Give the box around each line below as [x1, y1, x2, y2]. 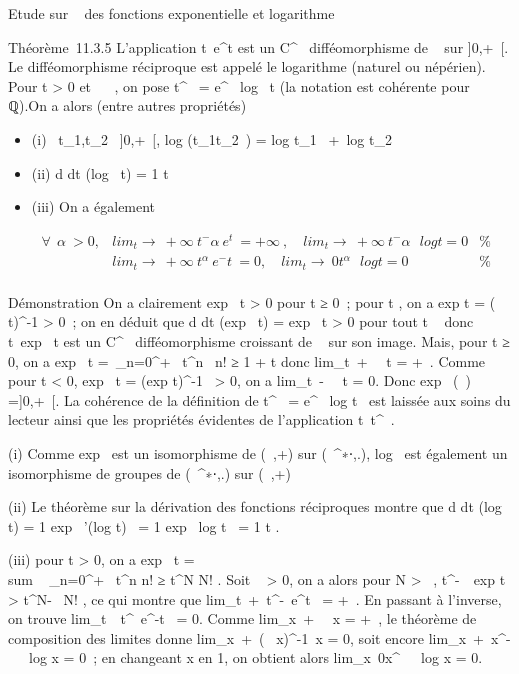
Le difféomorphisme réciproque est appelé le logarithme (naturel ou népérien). [8, 56, 486, 77]
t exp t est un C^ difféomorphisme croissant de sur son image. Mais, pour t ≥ [8, 331, 510, 352]
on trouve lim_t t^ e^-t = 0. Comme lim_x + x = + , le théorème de [8, 608, 477, 629]
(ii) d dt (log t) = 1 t [31, 162, 169, 183]
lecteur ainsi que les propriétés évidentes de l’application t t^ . [8, 409, 395, 430]
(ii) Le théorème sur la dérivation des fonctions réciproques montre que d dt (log [8, 496, 502, 517]
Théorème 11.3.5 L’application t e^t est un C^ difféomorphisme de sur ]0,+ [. [8, 36, 509, 57]
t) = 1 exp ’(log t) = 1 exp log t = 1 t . [8, 515, 280, 536]
